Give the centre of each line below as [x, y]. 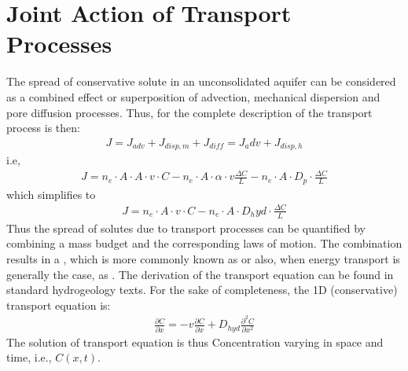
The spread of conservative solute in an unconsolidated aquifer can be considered [201, 81]
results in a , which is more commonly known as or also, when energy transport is [203, 258]
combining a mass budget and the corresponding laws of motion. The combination [204, 243]
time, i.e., [29, 357]
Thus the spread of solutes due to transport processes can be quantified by [186, 228]
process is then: [43, 128]
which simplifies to [51, 194]
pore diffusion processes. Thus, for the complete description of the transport [189, 112]
